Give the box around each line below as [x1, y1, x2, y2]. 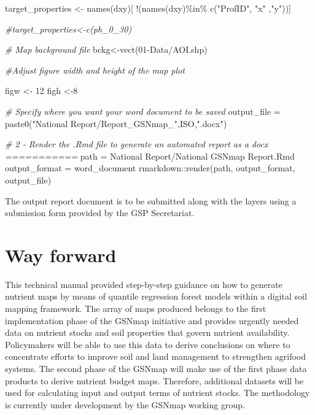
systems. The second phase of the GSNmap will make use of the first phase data [5, 362, 307, 374]
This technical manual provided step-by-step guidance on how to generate [5, 277, 282, 290]
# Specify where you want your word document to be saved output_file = [5, 104, 281, 117]
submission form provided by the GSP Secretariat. [5, 206, 195, 219]
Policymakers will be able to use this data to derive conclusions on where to [5, 338, 290, 351]
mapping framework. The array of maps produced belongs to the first [5, 302, 266, 315]
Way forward [5, 242, 117, 267]
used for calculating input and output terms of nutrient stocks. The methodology [5, 386, 310, 399]
